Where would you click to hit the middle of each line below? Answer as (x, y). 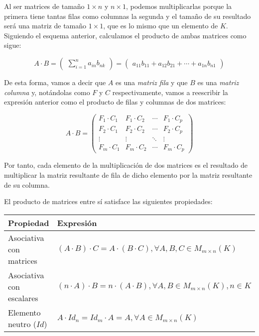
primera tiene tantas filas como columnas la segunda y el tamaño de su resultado (128, 16)
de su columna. (27, 184)
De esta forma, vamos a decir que (55, 82)
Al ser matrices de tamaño (44, 6)
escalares (23, 298)
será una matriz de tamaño (45, 26)
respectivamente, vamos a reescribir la (170, 92)
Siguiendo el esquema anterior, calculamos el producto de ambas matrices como (125, 35)
